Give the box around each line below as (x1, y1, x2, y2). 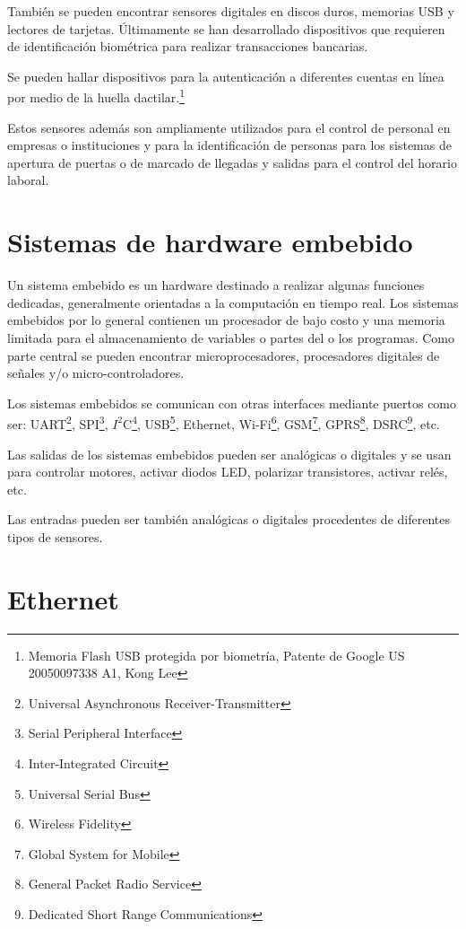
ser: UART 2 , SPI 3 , (7, 412, 108, 433)
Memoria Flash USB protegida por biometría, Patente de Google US (28, 645, 405, 664)
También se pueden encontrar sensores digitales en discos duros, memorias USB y (7, 2, 454, 20)
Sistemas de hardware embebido (7, 223, 413, 260)
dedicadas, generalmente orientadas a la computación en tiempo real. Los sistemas (7, 293, 459, 311)
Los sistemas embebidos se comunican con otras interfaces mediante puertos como (7, 393, 457, 412)
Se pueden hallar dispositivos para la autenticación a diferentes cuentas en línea (7, 66, 444, 85)
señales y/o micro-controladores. (7, 364, 185, 382)
